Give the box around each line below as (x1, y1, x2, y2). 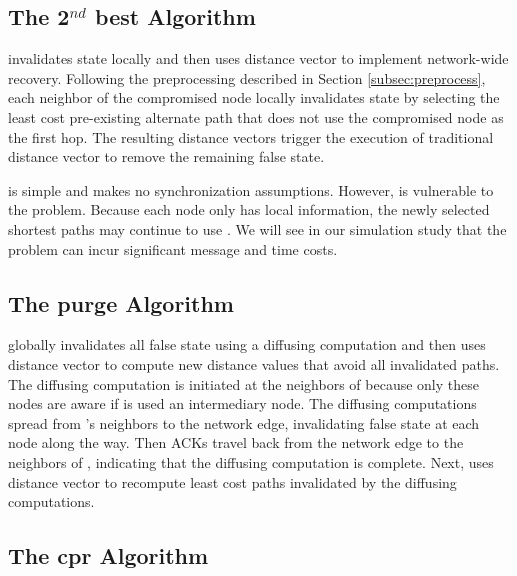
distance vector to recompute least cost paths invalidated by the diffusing (8, 471, 457, 492)
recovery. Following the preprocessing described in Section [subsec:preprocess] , (8, 67, 486, 88)
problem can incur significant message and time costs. (8, 238, 338, 259)
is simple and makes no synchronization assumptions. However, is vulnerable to (8, 179, 494, 200)
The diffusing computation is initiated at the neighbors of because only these (8, 373, 479, 394)
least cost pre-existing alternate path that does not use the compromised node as (8, 106, 504, 127)
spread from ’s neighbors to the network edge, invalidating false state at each (8, 412, 480, 433)
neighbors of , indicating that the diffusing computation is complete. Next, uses (8, 451, 494, 472)
